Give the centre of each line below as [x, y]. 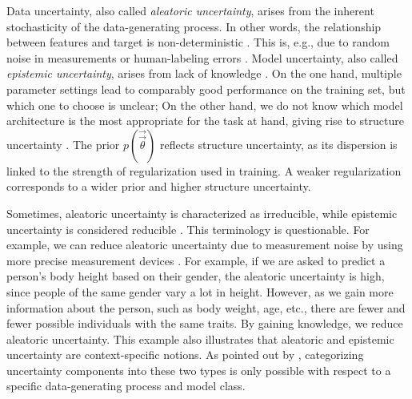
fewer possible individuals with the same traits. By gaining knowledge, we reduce [205, 323]
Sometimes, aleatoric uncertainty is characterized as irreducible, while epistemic [202, 213]
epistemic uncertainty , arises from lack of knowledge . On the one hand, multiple [204, 73]
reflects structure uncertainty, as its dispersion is [278, 144]
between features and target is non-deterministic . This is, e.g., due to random [198, 42]
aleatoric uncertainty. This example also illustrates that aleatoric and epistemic [200, 339]
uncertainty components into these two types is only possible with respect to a [199, 370]
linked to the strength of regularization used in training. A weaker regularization [204, 170]
